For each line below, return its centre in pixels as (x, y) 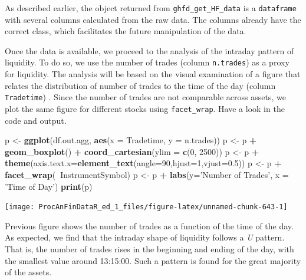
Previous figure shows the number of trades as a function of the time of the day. (149, 225)
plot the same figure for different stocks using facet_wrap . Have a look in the (145, 108)
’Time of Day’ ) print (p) (49, 186)
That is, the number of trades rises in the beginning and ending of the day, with (149, 249)
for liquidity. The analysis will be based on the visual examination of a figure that (153, 74)
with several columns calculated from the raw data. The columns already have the (153, 19)
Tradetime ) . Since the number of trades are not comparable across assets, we (145, 97)
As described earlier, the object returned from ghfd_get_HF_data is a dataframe (151, 8)
